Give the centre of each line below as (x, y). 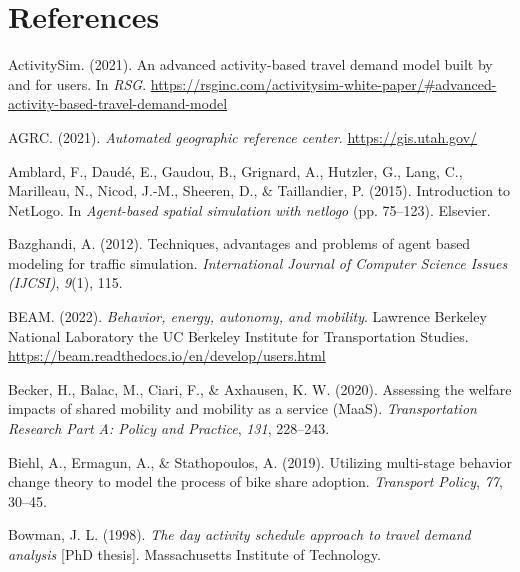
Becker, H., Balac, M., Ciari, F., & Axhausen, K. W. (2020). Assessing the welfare (260, 388)
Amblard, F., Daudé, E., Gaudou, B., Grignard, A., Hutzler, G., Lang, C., (235, 170)
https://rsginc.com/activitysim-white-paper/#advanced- (323, 83)
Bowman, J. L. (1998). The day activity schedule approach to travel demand (239, 534)
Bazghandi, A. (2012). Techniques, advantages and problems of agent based (239, 243)
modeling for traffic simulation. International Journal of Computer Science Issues (258, 262)
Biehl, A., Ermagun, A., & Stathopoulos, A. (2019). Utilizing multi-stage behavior (260, 461)
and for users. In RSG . (77, 83)
